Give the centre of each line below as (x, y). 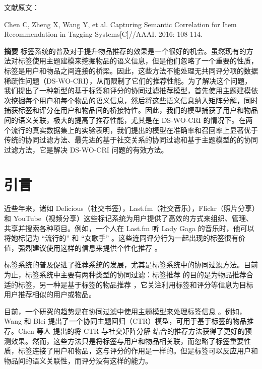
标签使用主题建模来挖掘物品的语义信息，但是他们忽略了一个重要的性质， (138, 61)
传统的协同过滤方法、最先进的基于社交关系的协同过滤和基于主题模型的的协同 (131, 140)
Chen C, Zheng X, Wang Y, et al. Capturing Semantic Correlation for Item (120, 24)
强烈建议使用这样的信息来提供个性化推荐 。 (90, 247)
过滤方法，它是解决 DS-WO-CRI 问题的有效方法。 (86, 149)
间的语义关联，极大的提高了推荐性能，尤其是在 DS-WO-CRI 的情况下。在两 (128, 120)
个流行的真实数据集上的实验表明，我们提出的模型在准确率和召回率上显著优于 (131, 130)
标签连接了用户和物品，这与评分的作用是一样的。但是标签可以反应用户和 (138, 351)
